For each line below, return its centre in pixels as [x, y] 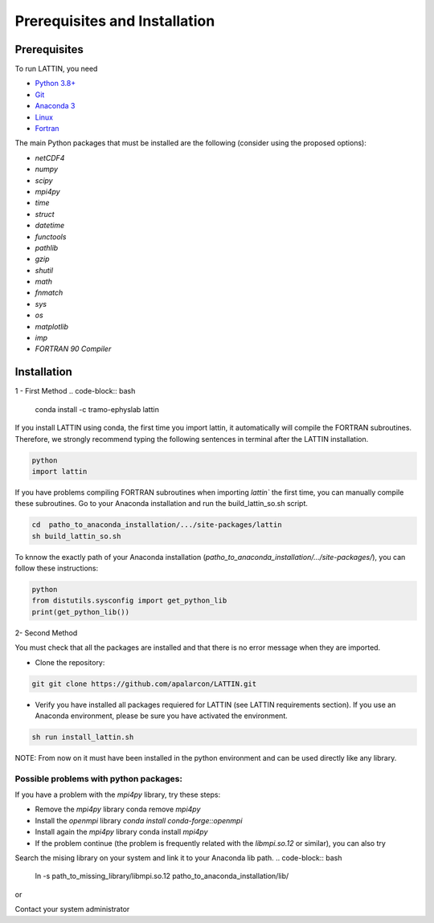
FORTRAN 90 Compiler [73, 349]
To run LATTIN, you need [56, 69]
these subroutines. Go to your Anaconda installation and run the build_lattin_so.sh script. [162, 504]
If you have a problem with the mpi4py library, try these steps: [118, 794]
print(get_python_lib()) [81, 612]
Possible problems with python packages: [98, 778]
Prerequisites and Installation [115, 21]
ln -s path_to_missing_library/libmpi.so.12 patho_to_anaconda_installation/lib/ [162, 876]
